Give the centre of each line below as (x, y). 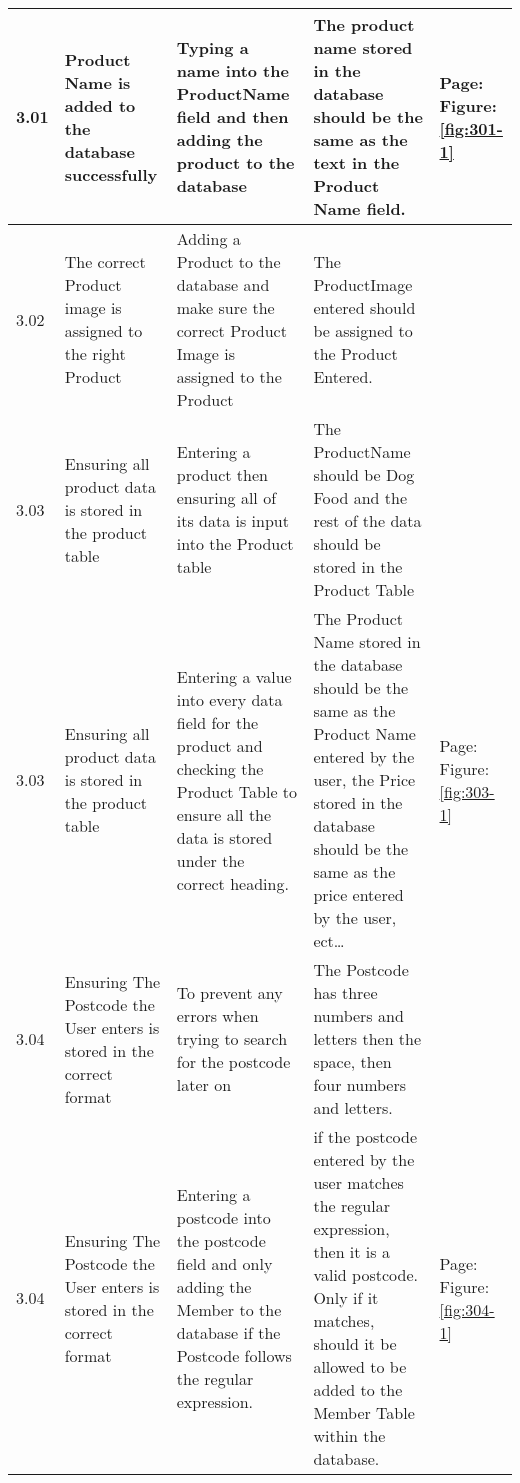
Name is (97, 82)
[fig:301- (471, 128)
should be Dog (364, 474)
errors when (217, 1015)
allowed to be (360, 1366)
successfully (111, 174)
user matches (358, 1182)
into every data (229, 699)
